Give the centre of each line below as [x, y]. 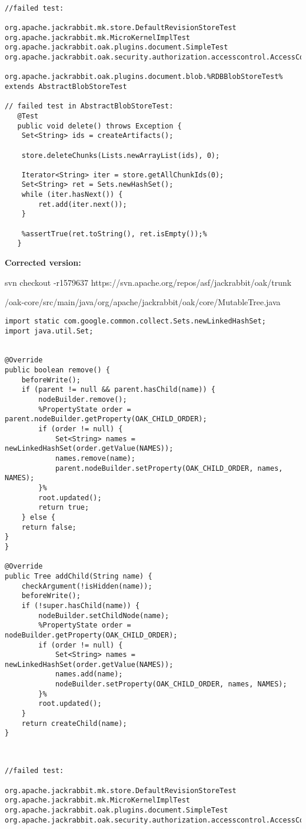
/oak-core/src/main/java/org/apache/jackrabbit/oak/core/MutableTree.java [143, 302]
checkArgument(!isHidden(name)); [87, 586]
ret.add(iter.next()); [83, 204]
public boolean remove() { [57, 370]
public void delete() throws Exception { [99, 126]
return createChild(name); [74, 723]
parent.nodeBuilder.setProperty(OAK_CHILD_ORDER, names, [169, 468]
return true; [64, 508]
